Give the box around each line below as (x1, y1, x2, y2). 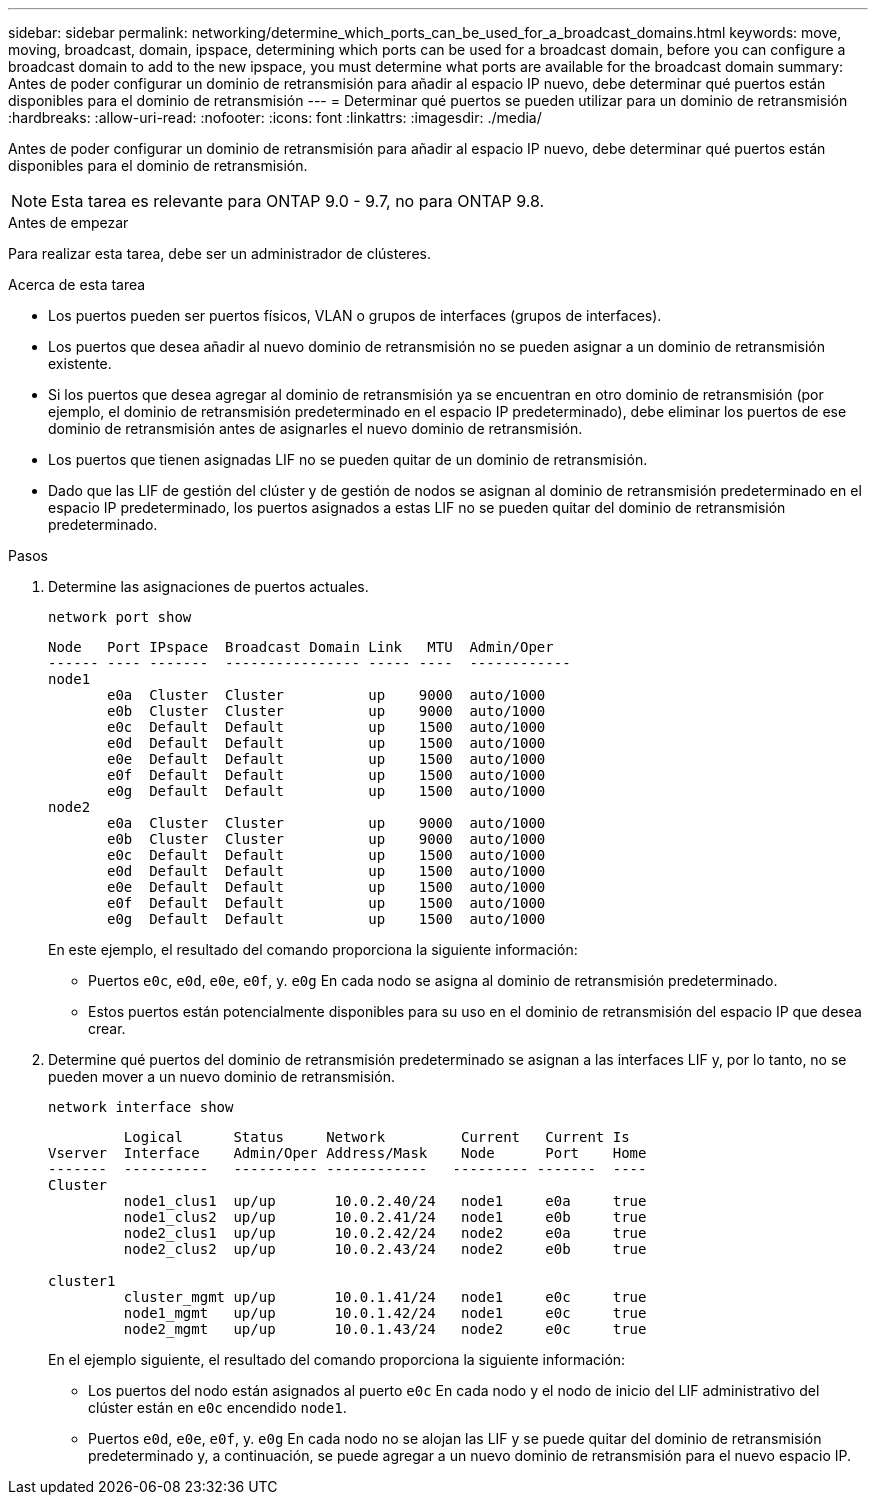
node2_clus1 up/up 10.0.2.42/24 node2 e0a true (123, 1225, 647, 1241)
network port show (48, 609, 192, 625)
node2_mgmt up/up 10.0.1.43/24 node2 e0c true (123, 1321, 647, 1337)
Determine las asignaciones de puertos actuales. (48, 578, 369, 595)
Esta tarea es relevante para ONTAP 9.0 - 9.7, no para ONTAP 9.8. (51, 191, 545, 211)
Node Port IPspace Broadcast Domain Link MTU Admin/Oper (48, 639, 554, 655)
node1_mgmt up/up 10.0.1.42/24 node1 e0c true (123, 1305, 647, 1321)
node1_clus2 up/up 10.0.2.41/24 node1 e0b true (123, 1209, 647, 1225)
